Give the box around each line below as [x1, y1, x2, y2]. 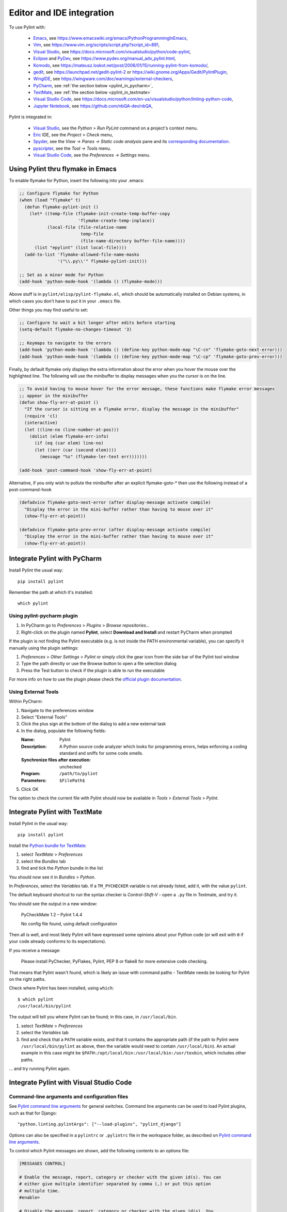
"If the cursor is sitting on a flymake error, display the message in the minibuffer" [24, 406, 239, 412]
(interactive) [24, 420, 58, 426]
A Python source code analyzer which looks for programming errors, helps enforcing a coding [59, 743, 247, 749]
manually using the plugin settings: [9, 645, 79, 651]
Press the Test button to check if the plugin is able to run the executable [21, 667, 165, 673]
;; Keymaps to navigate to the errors [19, 340, 112, 346]
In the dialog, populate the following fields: [21, 728, 106, 734]
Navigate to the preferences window [21, 707, 94, 713]
